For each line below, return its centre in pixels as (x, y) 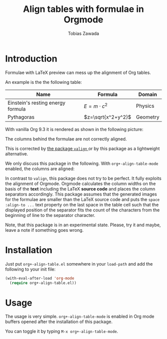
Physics (145, 106)
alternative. (17, 154)
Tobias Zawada (83, 33)
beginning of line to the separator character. (50, 215)
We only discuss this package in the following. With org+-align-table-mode (82, 163)
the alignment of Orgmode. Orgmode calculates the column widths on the (81, 183)
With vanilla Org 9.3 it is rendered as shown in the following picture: (74, 129)
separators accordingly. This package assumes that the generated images (81, 194)
